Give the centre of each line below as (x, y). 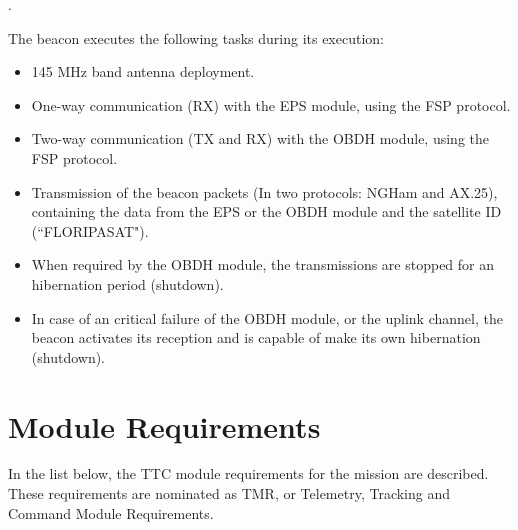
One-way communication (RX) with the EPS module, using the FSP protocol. (271, 104)
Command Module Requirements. (111, 512)
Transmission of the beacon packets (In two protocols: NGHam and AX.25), (264, 191)
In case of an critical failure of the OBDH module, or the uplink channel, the (267, 317)
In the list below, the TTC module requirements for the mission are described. (248, 473)
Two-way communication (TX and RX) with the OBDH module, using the (260, 138)
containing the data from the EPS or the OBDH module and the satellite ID (266, 211)
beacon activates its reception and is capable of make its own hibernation (256, 337)
